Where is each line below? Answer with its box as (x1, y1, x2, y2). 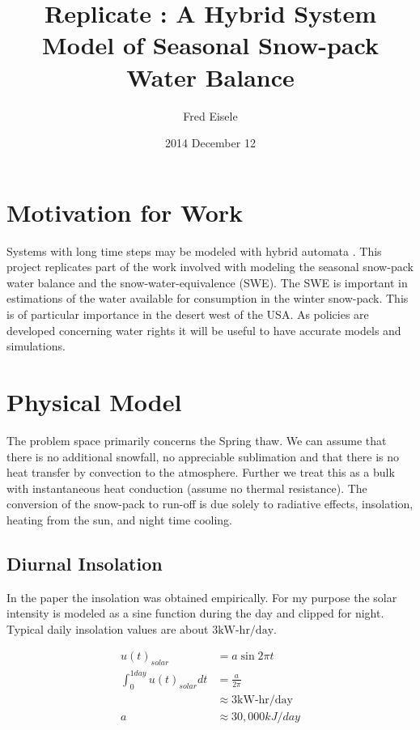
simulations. (6, 337, 66, 354)
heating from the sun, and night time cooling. (6, 511, 232, 528)
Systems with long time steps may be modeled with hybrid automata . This (6, 242, 382, 259)
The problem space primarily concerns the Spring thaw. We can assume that (6, 431, 387, 448)
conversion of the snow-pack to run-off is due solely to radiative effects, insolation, (6, 495, 414, 512)
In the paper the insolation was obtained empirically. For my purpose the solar (6, 588, 397, 605)
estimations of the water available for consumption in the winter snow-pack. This (6, 290, 409, 307)
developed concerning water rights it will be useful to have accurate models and (6, 321, 401, 338)
